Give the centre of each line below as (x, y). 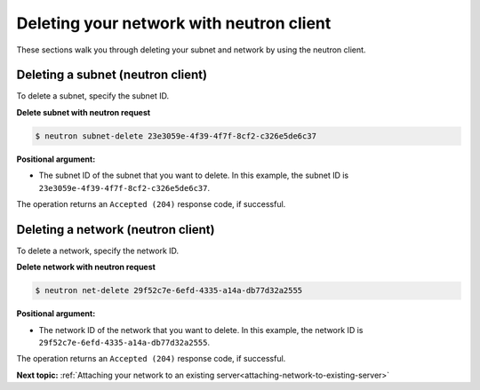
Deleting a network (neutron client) (116, 230)
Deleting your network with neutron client (174, 23)
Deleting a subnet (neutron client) (112, 75)
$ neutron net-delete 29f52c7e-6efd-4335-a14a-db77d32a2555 (169, 291)
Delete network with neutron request (86, 267)
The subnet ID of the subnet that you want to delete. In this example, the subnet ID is (194, 175)
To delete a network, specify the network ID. (98, 251)
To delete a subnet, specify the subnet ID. (93, 96)
